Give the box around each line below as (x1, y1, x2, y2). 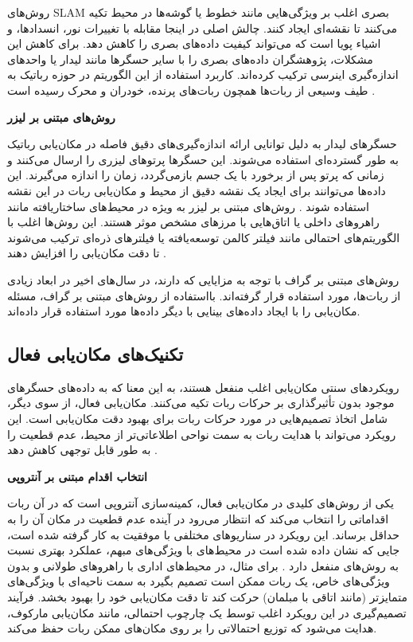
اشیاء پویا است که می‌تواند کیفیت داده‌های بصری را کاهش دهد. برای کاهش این (7, 35, 381, 52)
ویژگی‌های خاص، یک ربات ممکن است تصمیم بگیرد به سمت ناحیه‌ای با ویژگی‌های (7, 573, 390, 589)
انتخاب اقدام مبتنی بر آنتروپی (7, 468, 147, 484)
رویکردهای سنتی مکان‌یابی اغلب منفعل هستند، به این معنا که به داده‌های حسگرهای (7, 378, 399, 395)
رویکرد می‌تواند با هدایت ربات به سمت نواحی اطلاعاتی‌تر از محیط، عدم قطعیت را (7, 425, 396, 442)
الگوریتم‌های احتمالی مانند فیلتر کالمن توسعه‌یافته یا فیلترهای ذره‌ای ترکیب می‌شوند (7, 229, 400, 245)
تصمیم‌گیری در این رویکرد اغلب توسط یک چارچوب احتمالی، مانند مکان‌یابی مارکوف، (7, 604, 407, 620)
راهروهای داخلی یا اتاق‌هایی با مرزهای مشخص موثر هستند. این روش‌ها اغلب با (7, 213, 380, 230)
